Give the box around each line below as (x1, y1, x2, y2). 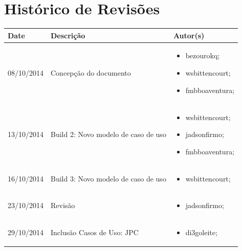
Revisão (51, 200, 75, 211)
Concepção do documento (51, 67, 131, 78)
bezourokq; (185, 50, 220, 61)
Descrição (51, 30, 85, 40)
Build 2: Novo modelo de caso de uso (51, 129, 166, 140)
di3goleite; (185, 227, 217, 238)
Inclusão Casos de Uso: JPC (51, 227, 139, 238)
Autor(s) (173, 30, 205, 40)
